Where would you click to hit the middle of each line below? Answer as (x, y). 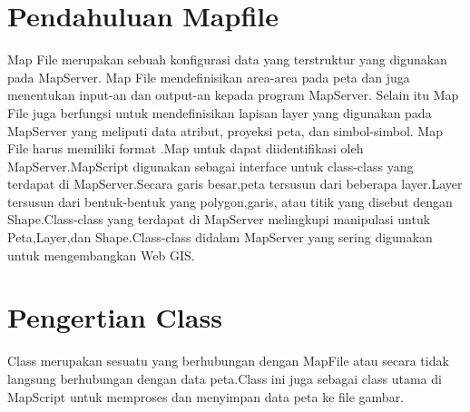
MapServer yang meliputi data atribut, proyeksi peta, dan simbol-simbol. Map (225, 130)
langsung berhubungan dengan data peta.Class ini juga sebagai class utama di (225, 378)
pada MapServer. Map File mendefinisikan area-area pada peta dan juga (209, 77)
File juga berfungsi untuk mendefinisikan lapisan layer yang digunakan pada (220, 112)
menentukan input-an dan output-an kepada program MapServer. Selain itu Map (233, 95)
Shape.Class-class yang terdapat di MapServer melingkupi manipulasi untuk (219, 219)
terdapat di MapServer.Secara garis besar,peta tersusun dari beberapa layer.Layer (235, 184)
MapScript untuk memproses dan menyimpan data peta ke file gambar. (206, 396)
